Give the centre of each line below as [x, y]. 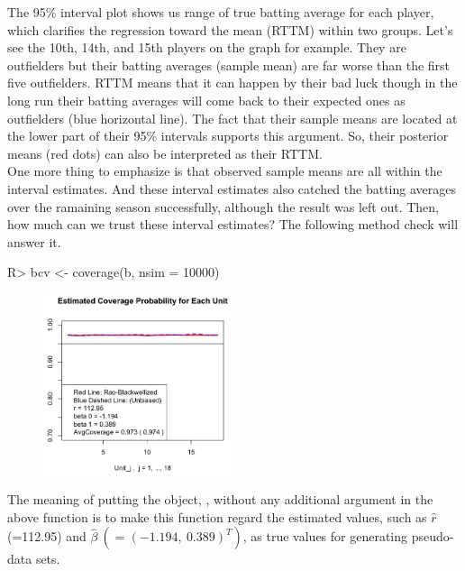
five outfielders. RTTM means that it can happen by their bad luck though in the [232, 83]
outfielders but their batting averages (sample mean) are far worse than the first [229, 64]
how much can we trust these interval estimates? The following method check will [233, 224]
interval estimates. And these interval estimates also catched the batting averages [232, 188]
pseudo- [433, 536]
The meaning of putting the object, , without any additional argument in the [220, 499]
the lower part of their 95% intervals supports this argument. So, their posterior [228, 136]
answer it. [34, 241]
